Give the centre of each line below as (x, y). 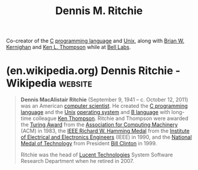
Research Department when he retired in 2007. (77, 161)
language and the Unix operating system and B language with (95, 112)
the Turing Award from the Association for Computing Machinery (99, 125)
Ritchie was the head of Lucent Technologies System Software (97, 155)
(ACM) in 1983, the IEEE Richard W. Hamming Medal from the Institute (105, 131)
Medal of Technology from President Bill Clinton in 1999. (89, 144)
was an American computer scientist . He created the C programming (104, 106)
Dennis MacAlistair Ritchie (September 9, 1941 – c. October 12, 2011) (104, 100)
